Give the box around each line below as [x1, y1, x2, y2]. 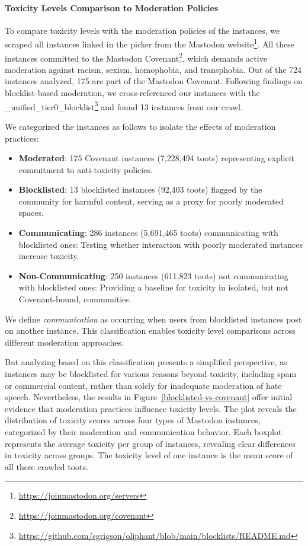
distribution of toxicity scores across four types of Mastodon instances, [5, 414, 261, 426]
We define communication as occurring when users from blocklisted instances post [5, 312, 302, 325]
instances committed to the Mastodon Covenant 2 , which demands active [5, 50, 267, 64]
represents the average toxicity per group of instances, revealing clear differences [5, 437, 296, 449]
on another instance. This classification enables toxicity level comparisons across [5, 324, 296, 337]
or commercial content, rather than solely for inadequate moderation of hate [5, 379, 282, 391]
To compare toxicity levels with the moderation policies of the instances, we [5, 24, 280, 36]
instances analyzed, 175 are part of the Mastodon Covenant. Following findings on [5, 75, 303, 87]
